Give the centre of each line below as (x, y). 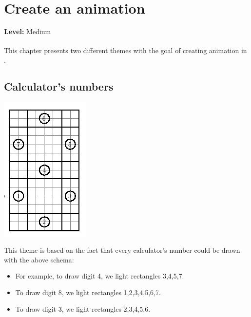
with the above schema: (39, 259)
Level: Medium (28, 31)
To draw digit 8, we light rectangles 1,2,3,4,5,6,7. (88, 292)
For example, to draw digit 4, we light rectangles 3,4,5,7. (100, 276)
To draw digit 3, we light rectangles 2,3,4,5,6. (83, 308)
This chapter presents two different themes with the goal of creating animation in (125, 50)
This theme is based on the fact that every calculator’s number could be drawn (122, 250)
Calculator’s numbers (59, 86)
